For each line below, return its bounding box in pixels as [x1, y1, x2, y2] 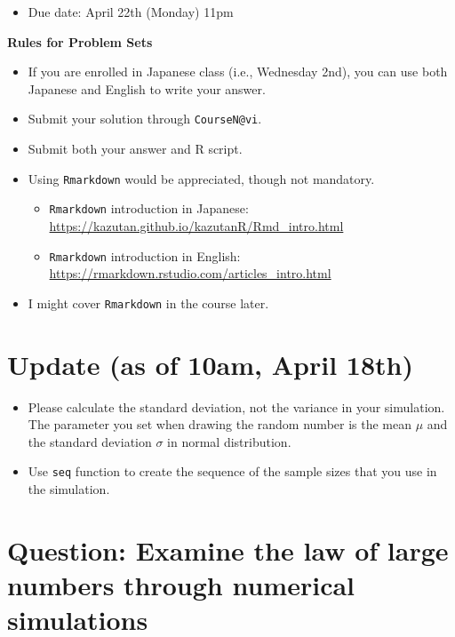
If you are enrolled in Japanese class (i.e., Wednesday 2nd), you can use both [28, 62, 448, 81]
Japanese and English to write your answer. [28, 79, 266, 98]
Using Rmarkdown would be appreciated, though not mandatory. [28, 169, 375, 187]
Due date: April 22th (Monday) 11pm [28, 3, 234, 20]
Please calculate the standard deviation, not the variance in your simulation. [28, 397, 445, 416]
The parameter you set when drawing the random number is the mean [28, 415, 412, 434]
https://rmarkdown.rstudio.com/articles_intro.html [49, 264, 331, 283]
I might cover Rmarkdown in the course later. [28, 293, 269, 312]
